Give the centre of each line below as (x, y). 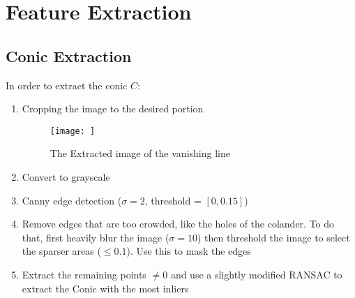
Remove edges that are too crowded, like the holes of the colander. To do (178, 224)
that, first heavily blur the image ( (96, 237)
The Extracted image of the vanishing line (140, 153)
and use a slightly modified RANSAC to (256, 274)
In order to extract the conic (67, 85)
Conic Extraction (69, 55)
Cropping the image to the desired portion (113, 109)
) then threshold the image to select (274, 237)
